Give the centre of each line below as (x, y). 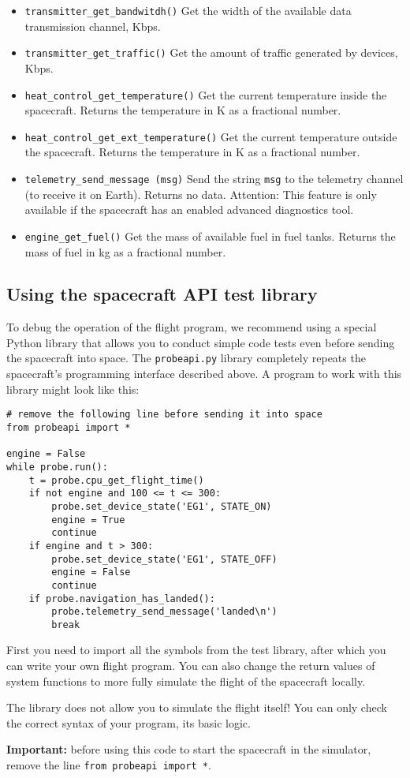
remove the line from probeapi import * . (109, 765)
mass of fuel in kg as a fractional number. (125, 251)
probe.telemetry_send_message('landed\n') (164, 612)
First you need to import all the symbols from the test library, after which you (196, 650)
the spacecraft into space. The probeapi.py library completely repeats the (186, 358)
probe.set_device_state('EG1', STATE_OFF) (164, 559)
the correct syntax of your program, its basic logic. (129, 722)
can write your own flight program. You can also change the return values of (191, 666)
